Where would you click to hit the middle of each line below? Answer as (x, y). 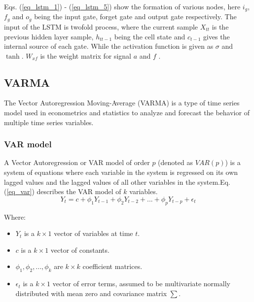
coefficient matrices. (112, 266)
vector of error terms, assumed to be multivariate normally (141, 284)
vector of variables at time (93, 233)
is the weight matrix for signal (86, 55)
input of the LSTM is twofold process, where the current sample (101, 26)
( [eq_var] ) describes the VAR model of (63, 191)
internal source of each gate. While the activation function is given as (109, 46)
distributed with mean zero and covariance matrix (91, 293)
